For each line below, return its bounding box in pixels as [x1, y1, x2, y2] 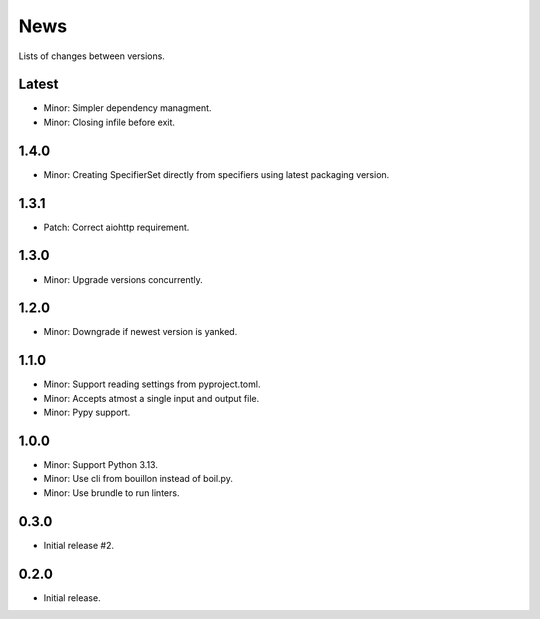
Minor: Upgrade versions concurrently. [43, 273, 204, 285]
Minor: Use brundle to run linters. [43, 486, 180, 499]
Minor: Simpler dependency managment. [43, 102, 212, 114]
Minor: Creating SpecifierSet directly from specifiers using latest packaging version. [43, 168, 390, 180]
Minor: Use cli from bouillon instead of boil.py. [43, 473, 234, 485]
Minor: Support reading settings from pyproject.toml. [43, 378, 261, 390]
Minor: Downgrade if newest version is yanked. [43, 326, 238, 338]
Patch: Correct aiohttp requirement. [43, 221, 190, 233]
